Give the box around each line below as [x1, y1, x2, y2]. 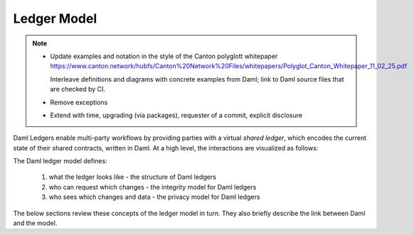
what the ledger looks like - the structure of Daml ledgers [48, 173, 217, 181]
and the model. [13, 219, 58, 227]
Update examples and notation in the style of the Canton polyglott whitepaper [50, 52, 278, 60]
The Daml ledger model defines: [13, 157, 107, 165]
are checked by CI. [50, 85, 106, 94]
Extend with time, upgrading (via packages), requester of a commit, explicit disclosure [50, 111, 302, 119]
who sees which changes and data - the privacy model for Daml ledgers [48, 192, 260, 202]
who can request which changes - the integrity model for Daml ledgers [48, 182, 257, 191]
